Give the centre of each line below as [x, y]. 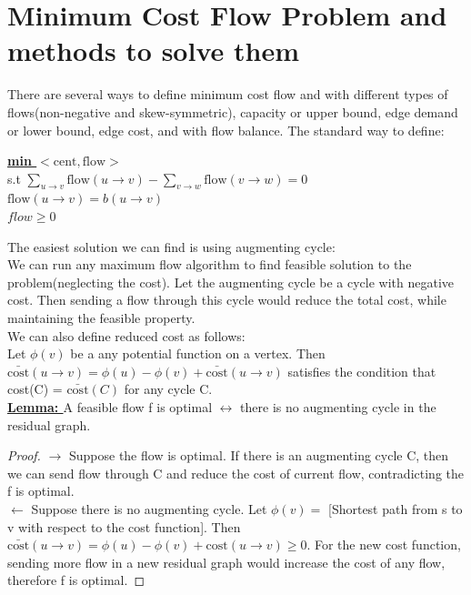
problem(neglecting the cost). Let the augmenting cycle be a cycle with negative [231, 282]
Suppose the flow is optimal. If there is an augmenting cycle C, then [259, 455]
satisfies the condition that [362, 371]
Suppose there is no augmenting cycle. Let [149, 508]
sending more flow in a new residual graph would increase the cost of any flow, [226, 562]
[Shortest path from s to [395, 508]
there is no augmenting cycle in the [338, 407]
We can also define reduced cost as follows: [126, 335]
